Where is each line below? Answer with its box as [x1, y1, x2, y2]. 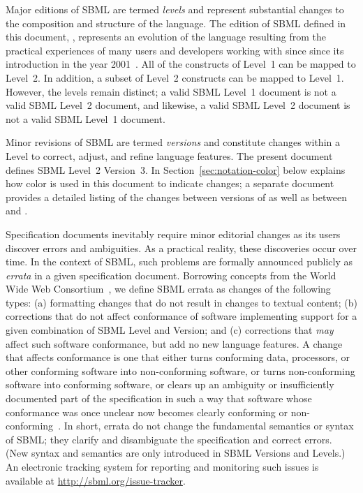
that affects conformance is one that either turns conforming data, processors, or [6, 350, 350, 365]
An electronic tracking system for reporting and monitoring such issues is [6, 459, 319, 473]
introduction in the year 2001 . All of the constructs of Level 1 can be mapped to [6, 57, 356, 71]
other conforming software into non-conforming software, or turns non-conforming [6, 363, 355, 378]
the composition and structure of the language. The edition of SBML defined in [6, 15, 346, 30]
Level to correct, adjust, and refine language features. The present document [6, 148, 333, 163]
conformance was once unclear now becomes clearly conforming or [6, 404, 288, 419]
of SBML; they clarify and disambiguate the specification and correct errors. [6, 432, 332, 446]
